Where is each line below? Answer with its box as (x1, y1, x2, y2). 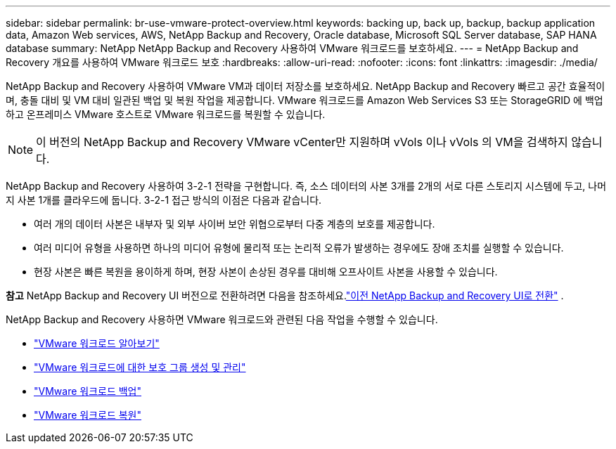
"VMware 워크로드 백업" (34, 385, 142, 397)
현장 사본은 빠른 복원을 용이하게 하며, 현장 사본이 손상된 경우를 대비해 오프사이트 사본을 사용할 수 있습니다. (34, 266, 498, 278)
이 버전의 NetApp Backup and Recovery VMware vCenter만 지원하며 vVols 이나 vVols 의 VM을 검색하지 (36, 135, 568, 149)
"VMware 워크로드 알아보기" (34, 337, 160, 349)
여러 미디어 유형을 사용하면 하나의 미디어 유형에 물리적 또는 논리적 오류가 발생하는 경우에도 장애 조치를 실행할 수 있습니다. (34, 242, 564, 254)
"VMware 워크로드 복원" (34, 409, 142, 421)
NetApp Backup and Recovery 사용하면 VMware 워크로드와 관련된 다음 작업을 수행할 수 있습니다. (6, 313, 438, 325)
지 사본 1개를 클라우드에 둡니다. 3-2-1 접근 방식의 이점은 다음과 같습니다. (6, 194, 322, 206)
